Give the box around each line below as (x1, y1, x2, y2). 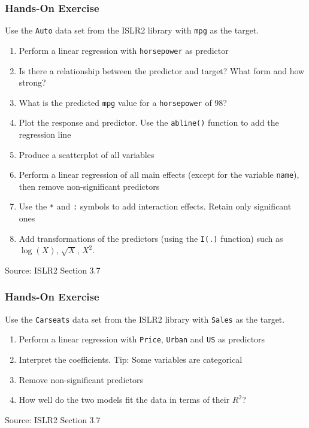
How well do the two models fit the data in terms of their (19, 393, 230, 406)
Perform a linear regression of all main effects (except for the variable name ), (19, 168, 299, 181)
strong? (19, 76, 46, 89)
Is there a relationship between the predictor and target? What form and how (19, 64, 305, 77)
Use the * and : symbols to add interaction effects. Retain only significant (19, 200, 292, 213)
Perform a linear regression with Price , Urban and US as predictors (19, 333, 265, 345)
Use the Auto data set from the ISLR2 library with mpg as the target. (5, 24, 259, 37)
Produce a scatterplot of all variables (19, 148, 154, 160)
